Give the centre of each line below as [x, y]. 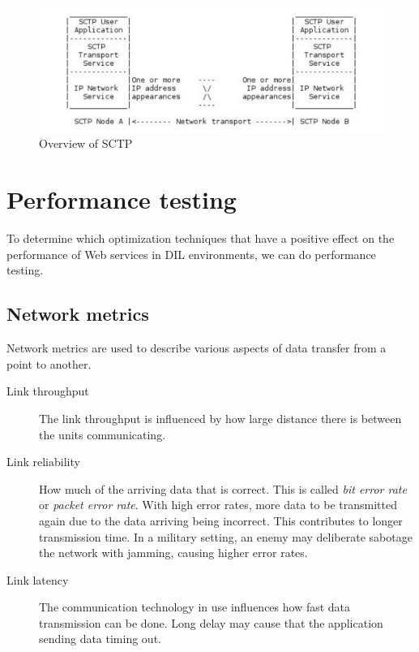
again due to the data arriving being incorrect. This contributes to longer [221, 520]
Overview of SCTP [86, 143]
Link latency [38, 579]
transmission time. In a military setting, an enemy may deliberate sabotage [226, 536]
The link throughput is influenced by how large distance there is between [220, 418]
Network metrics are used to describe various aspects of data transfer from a [197, 348]
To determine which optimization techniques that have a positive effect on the [201, 238]
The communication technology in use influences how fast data [195, 607]
